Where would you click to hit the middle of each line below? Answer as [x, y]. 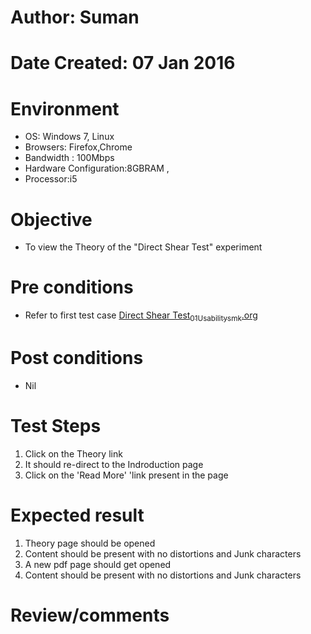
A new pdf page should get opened [98, 564]
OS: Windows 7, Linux [69, 137]
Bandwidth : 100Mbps [69, 158]
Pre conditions [72, 287]
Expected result [77, 515]
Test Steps [56, 426]
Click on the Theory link [73, 453]
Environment [65, 108]
